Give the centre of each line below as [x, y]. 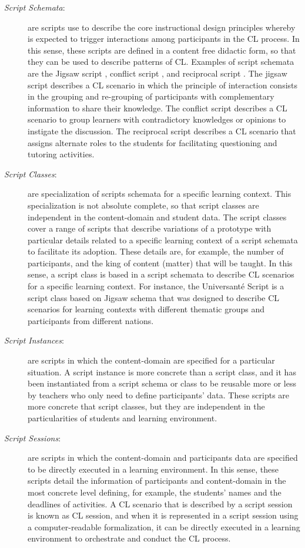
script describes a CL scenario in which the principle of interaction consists [163, 85]
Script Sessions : [33, 438]
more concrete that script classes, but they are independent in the [146, 406]
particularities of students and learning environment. [123, 418]
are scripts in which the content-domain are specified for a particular [151, 360]
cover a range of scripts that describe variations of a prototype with [150, 228]
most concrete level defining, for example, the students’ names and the [155, 492]
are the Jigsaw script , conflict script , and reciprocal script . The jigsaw [157, 73]
